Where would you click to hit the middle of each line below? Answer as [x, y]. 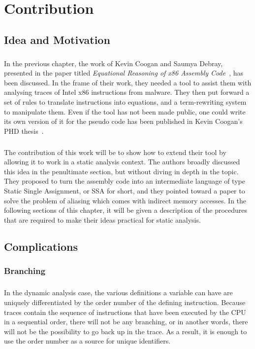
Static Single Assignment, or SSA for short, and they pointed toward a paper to [125, 191]
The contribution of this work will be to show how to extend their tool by [115, 152]
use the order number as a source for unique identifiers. [87, 341]
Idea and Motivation [57, 39]
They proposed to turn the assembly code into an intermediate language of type [125, 181]
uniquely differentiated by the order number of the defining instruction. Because [125, 302]
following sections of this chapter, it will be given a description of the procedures [126, 210]
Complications [41, 246]
